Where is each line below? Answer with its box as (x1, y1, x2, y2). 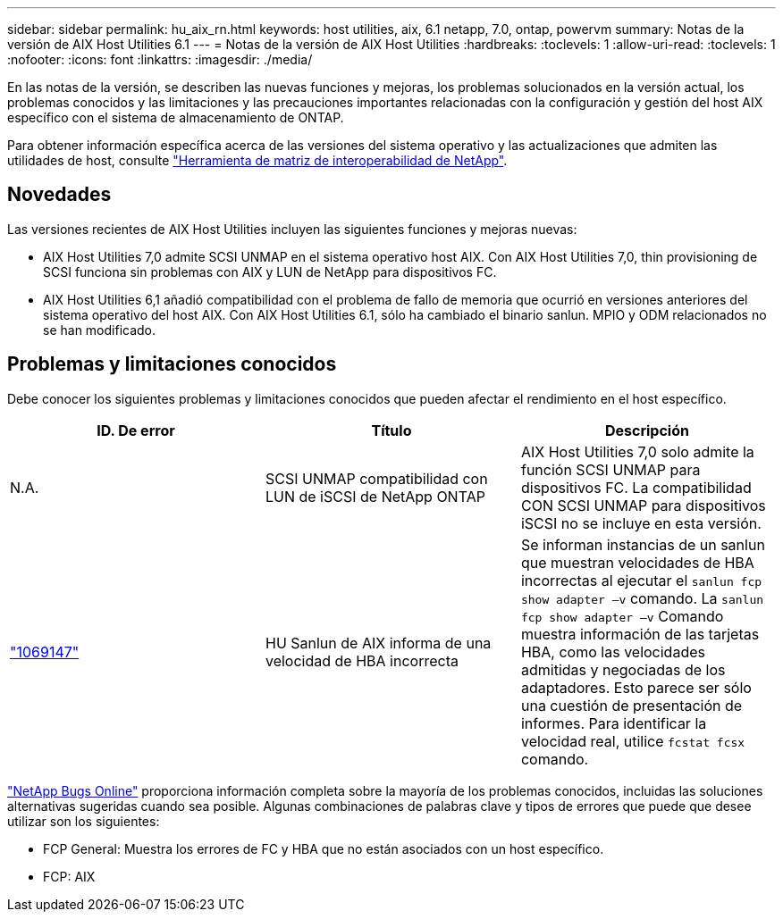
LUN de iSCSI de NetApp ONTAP (265, 487, 485, 505)
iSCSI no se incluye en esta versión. (520, 514, 762, 532)
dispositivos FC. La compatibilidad (520, 478, 752, 497)
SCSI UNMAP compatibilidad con (265, 469, 488, 488)
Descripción (604, 421, 689, 439)
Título (371, 421, 412, 439)
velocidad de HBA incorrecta (265, 651, 459, 670)
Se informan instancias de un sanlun (520, 535, 765, 554)
